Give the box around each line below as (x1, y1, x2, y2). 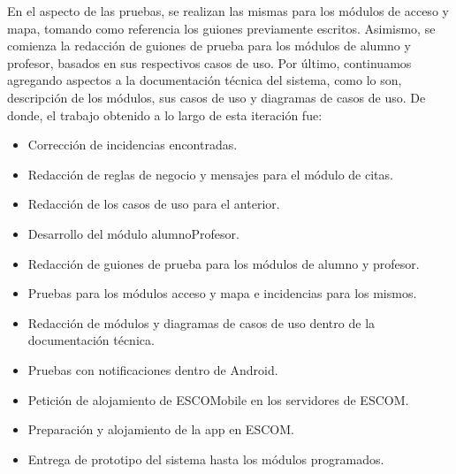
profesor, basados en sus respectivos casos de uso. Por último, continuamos (7, 53, 412, 72)
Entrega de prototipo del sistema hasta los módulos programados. (27, 449, 384, 468)
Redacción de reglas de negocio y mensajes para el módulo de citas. (27, 164, 393, 183)
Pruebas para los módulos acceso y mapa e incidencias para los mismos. (27, 284, 417, 302)
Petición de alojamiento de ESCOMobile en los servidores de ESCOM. (27, 390, 409, 409)
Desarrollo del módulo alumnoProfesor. (27, 224, 239, 242)
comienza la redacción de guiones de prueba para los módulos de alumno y (7, 36, 411, 55)
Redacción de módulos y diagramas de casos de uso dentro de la (27, 313, 376, 332)
